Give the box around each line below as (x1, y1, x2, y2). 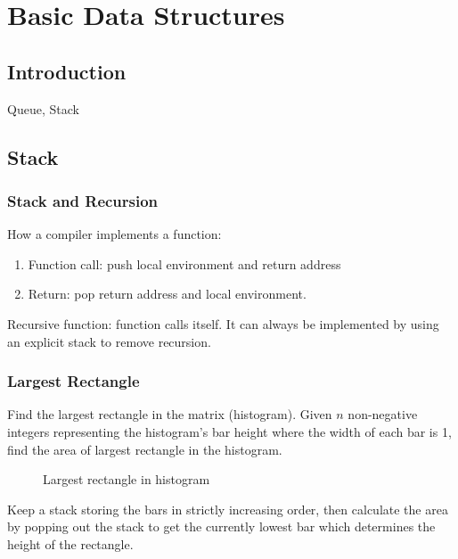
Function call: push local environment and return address (28, 254, 341, 273)
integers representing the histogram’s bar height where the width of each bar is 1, (7, 422, 452, 440)
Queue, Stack (7, 99, 79, 118)
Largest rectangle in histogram (43, 470, 210, 489)
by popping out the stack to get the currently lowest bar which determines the (7, 517, 436, 536)
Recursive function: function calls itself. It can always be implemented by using (7, 314, 439, 333)
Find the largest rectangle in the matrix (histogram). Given (7, 405, 332, 423)
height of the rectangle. (7, 534, 134, 553)
